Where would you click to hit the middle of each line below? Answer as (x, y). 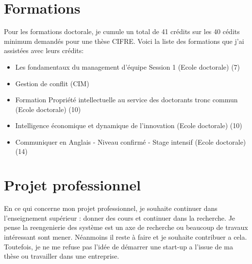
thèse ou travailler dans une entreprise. (62, 256)
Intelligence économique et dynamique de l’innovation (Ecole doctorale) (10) (129, 125)
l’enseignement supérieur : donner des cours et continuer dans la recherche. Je (120, 217)
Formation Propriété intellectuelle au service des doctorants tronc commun (126, 100)
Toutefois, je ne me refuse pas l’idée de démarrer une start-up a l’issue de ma (118, 246)
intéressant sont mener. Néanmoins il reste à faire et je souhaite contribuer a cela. (126, 236)
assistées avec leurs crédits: (44, 50)
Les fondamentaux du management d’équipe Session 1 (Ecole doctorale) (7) (128, 66)
